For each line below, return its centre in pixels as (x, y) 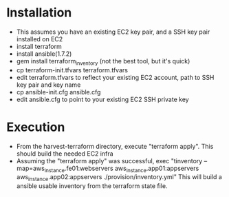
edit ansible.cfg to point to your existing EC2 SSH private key (103, 99)
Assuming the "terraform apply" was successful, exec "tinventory (109, 160)
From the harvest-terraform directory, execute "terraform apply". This (115, 146)
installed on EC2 (40, 39)
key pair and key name (48, 85)
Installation (39, 13)
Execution (36, 127)
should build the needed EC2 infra (65, 154)
